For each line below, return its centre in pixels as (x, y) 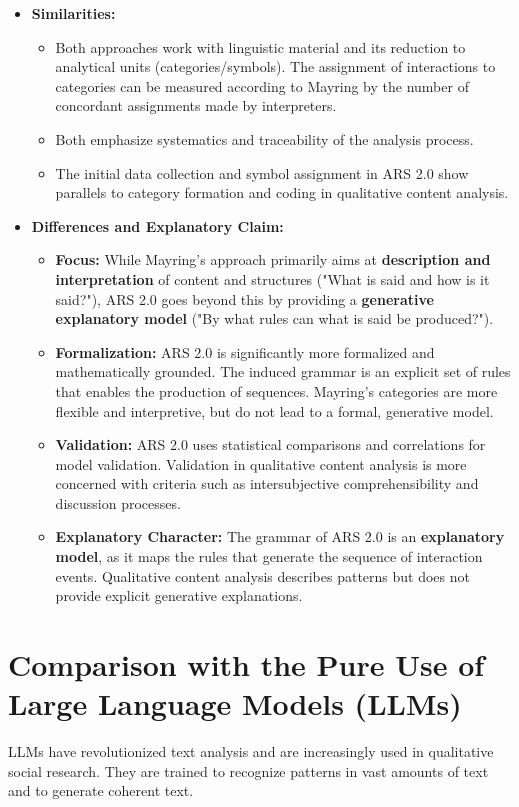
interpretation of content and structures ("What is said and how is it (272, 278)
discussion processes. (118, 502)
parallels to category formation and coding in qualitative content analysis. (282, 192)
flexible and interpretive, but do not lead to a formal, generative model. (274, 410)
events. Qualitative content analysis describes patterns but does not (262, 575)
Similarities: (73, 13)
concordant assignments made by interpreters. (196, 105)
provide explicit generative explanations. (179, 595)
